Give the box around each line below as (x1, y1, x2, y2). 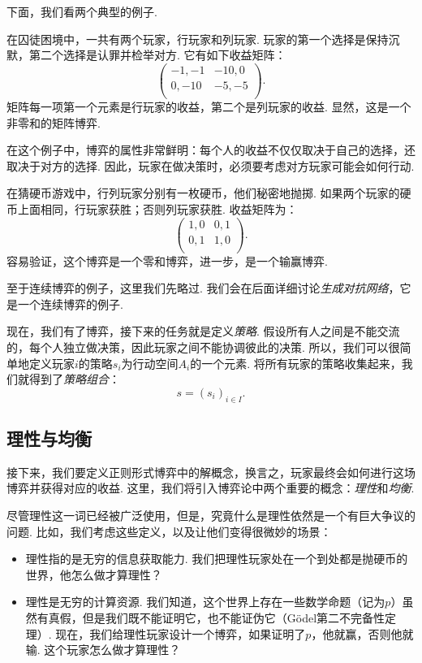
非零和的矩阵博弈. (6, 114, 101, 131)
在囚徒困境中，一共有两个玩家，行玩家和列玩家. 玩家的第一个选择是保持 (6, 30, 389, 47)
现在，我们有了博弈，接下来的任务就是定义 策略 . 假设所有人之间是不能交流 (6, 323, 400, 340)
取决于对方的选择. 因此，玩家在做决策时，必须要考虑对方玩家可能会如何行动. (6, 157, 415, 174)
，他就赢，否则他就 (311, 625, 414, 642)
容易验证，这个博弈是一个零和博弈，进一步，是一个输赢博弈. (6, 252, 328, 269)
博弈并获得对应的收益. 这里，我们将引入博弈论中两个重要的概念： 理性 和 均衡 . (6, 479, 415, 496)
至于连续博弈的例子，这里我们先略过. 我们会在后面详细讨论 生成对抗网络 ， (6, 279, 400, 297)
